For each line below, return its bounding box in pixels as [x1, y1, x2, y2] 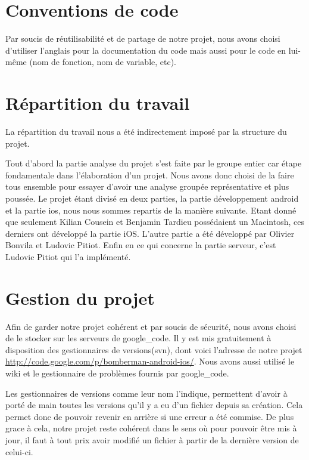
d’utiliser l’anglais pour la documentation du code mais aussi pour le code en [5, 44, 286, 56]
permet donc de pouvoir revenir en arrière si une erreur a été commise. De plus [5, 410, 294, 422]
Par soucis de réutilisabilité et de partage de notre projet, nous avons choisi [5, 32, 280, 45]
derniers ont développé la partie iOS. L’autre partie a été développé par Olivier [5, 227, 295, 239]
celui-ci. [5, 445, 33, 458]
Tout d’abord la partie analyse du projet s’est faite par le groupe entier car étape [5, 157, 302, 169]
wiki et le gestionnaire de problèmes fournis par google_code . [5, 367, 229, 379]
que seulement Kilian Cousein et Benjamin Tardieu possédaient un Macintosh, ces [5, 215, 304, 228]
